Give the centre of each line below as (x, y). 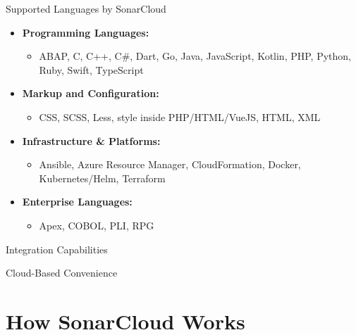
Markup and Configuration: (91, 93)
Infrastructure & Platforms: (91, 140)
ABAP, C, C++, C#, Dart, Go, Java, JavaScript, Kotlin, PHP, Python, (195, 56)
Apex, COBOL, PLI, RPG (97, 225)
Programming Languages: (86, 32)
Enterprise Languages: (77, 202)
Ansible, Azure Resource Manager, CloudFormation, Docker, (170, 164)
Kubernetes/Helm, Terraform (102, 178)
